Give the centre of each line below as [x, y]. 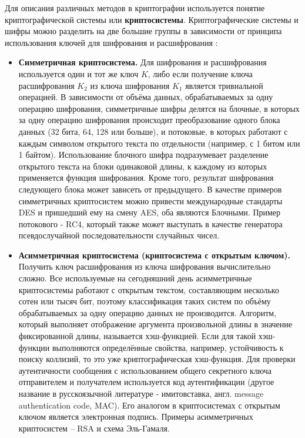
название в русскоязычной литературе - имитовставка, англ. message [141, 393]
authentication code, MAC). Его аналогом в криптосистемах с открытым [149, 405]
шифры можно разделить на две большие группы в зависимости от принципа [143, 31]
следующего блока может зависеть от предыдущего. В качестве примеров [150, 189]
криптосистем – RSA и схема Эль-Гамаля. [94, 428]
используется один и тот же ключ [78, 73]
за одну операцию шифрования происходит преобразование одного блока [149, 120]
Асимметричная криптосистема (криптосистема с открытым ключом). [155, 255]
